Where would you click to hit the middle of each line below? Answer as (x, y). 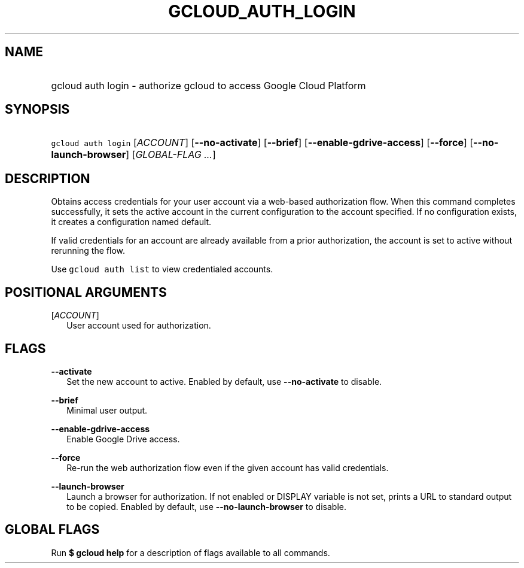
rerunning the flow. (88, 251)
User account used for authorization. (139, 326)
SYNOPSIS (37, 110)
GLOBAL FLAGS (52, 530)
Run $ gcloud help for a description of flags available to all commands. (191, 552)
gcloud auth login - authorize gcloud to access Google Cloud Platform (208, 85)
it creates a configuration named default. (131, 222)
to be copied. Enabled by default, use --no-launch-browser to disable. (206, 506)
